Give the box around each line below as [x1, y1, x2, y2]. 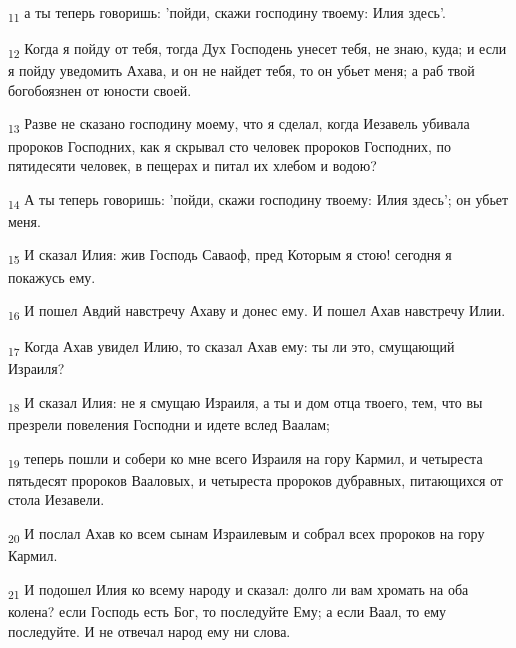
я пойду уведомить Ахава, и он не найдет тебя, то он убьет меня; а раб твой [8, 60, 475, 81]
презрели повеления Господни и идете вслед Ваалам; [8, 414, 330, 435]
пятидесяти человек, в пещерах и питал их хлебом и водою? [8, 155, 377, 176]
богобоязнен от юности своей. [8, 79, 192, 100]
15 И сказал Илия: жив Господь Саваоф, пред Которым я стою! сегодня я [8, 244, 452, 268]
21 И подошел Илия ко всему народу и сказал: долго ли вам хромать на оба [8, 578, 469, 602]
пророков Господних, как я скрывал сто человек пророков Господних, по [8, 135, 452, 156]
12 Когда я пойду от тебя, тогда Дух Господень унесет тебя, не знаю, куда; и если [8, 38, 507, 61]
